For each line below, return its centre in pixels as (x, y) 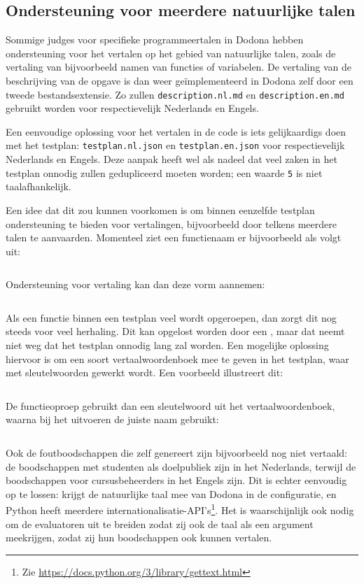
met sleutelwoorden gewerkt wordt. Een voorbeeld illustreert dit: (145, 372)
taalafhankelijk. (38, 186)
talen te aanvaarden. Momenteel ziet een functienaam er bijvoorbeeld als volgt (174, 237)
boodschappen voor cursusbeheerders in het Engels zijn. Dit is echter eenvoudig (176, 480)
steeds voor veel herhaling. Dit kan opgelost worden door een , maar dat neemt (175, 331)
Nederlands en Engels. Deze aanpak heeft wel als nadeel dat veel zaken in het (171, 159)
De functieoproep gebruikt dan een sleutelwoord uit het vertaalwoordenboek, (170, 405)
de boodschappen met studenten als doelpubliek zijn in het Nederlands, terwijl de (181, 466)
